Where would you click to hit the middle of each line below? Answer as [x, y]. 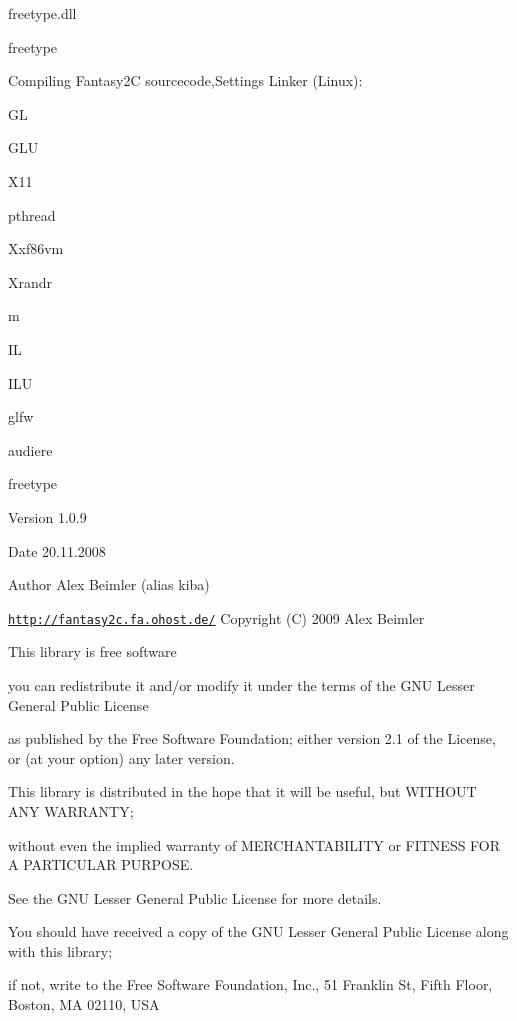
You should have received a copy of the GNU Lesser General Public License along [258, 931]
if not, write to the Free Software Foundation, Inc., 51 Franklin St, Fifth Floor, [250, 984]
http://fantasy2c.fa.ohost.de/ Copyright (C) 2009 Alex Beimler [216, 617]
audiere [30, 449]
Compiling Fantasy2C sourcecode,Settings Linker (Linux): [185, 80]
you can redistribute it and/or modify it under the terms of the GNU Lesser [241, 684]
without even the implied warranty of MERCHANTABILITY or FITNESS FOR [254, 844]
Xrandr [30, 281]
